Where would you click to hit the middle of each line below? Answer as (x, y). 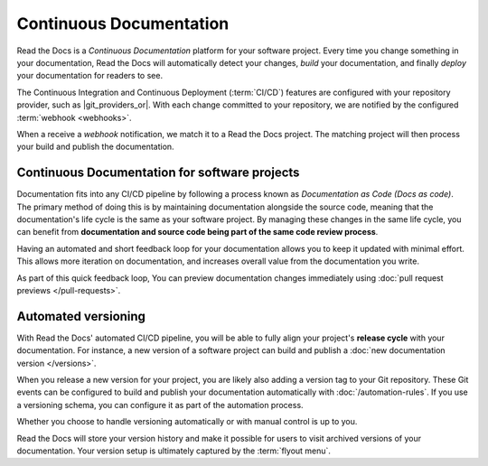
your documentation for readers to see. (89, 76)
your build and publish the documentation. (96, 147)
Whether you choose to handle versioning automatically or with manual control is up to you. (187, 422)
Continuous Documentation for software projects (158, 173)
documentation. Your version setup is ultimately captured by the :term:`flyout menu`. (174, 451)
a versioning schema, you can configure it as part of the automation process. (160, 405)
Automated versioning (81, 316)
